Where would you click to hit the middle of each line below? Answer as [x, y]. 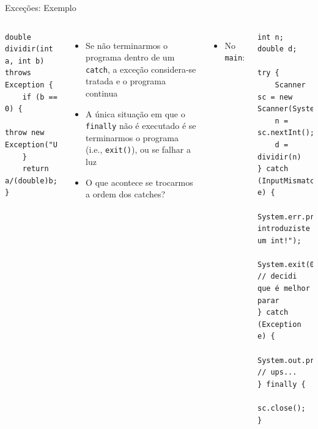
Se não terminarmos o [127, 45]
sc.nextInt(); [286, 133]
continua [102, 93]
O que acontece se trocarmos [139, 182]
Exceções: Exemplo [41, 7]
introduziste [283, 229]
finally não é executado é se [141, 126]
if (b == [40, 97]
